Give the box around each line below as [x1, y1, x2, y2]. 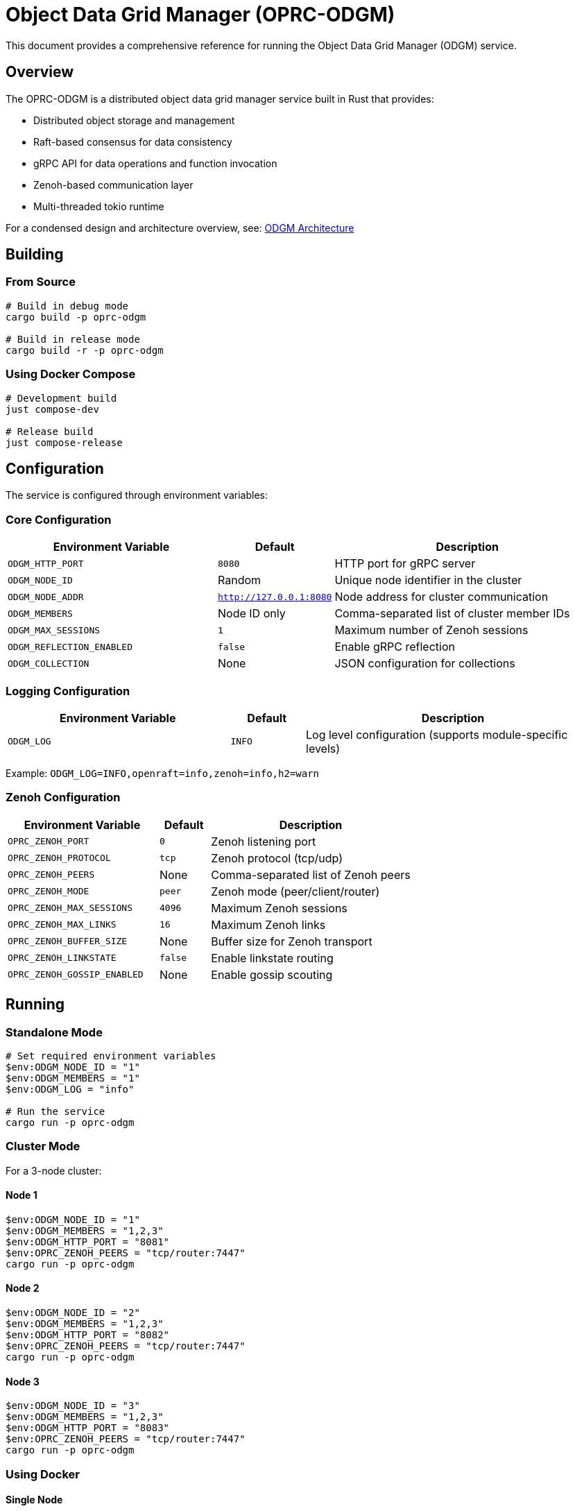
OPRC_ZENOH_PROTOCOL [8, 853, 111, 864]
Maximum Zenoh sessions [211, 900, 347, 915]
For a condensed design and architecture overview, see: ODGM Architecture [6, 221, 354, 234]
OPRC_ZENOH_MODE [8, 886, 89, 897]
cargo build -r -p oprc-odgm [6, 344, 164, 356]
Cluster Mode [6, 1139, 80, 1154]
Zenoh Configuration [6, 790, 121, 805]
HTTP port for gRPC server [334, 556, 476, 571]
